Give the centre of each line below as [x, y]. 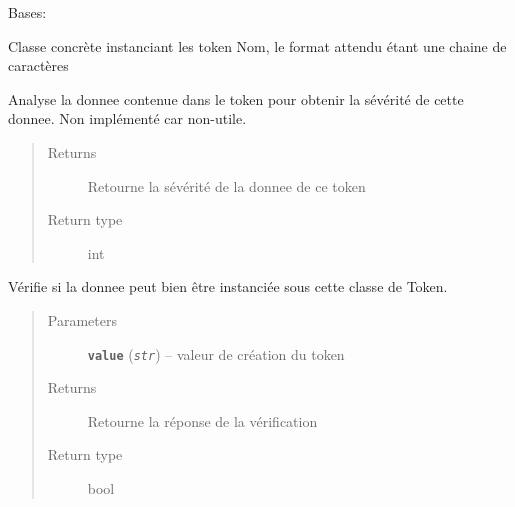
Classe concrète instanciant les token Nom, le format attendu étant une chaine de [257, 45]
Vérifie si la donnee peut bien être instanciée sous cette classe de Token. [228, 286]
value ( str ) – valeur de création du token [216, 353]
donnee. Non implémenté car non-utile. [127, 118]
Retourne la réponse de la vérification [202, 420]
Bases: [27, 12]
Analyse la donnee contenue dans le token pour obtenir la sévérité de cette [236, 98]
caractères [38, 65]
